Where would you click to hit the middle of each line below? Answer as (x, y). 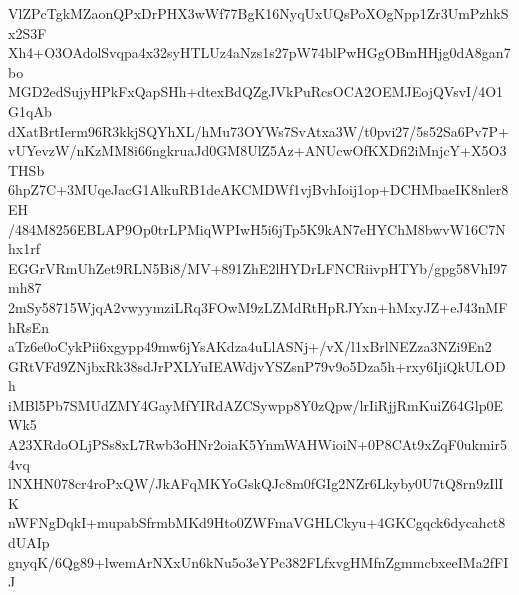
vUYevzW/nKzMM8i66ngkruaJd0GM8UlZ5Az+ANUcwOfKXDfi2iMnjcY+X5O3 (257, 150)
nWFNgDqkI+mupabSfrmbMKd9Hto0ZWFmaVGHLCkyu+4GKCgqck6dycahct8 (257, 522)
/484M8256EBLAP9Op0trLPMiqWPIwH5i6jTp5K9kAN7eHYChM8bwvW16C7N (257, 228)
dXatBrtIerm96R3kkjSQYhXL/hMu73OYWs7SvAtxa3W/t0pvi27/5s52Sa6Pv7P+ (259, 130)
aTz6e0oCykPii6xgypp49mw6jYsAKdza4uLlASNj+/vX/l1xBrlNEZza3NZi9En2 (250, 346)
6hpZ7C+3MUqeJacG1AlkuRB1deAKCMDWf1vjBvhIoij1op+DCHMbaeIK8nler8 (258, 189)
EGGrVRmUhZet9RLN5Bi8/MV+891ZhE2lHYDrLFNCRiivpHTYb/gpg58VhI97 (258, 267)
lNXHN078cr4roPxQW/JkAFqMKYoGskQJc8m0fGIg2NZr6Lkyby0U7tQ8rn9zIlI (256, 483)
